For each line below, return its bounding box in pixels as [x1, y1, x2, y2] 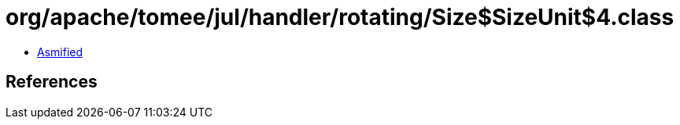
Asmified [37, 45, 83, 59]
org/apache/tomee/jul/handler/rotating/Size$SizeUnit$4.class [6, 4, 674, 30]
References [6, 72, 98, 92]
